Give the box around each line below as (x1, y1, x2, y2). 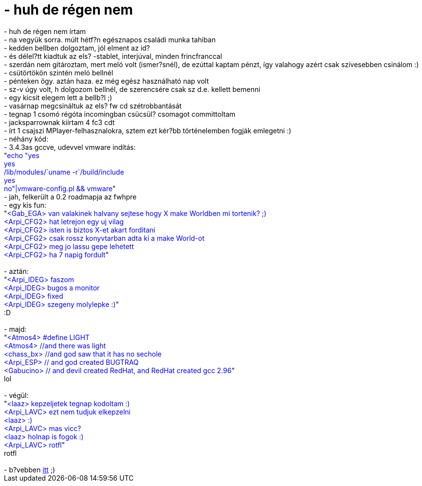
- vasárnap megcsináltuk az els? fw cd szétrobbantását (4, 101, 182, 110)
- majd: (4, 324, 27, 333)
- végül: (4, 391, 29, 399)
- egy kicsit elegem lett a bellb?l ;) (4, 93, 112, 102)
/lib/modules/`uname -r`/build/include (4, 167, 124, 176)
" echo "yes (4, 151, 39, 160)
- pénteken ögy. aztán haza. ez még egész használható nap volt (4, 76, 209, 85)
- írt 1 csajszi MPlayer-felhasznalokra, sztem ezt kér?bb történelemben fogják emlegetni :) (4, 126, 292, 135)
